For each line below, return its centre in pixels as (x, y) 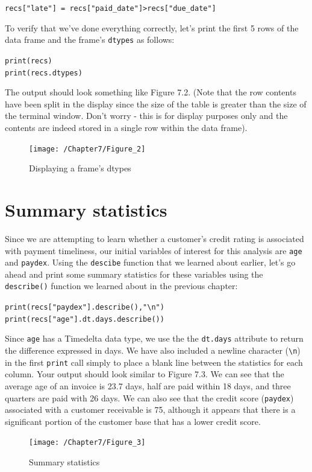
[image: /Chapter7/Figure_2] (87, 149)
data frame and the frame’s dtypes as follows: (90, 40)
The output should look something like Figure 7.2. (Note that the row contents (151, 92)
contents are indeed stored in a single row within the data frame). (126, 127)
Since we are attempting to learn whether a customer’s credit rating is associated (154, 238)
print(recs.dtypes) (44, 73)
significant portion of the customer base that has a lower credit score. (133, 421)
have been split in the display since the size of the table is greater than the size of (156, 104)
